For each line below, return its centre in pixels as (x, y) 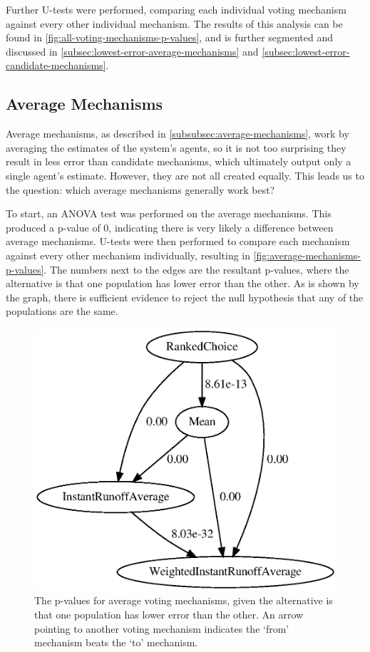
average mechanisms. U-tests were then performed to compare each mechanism (178, 241)
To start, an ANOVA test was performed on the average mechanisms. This (169, 213)
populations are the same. (62, 311)
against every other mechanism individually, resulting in (128, 255)
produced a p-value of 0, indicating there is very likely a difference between (170, 227)
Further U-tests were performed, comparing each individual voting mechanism (176, 9)
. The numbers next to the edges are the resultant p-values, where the (196, 269)
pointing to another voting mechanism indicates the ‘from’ (162, 628)
